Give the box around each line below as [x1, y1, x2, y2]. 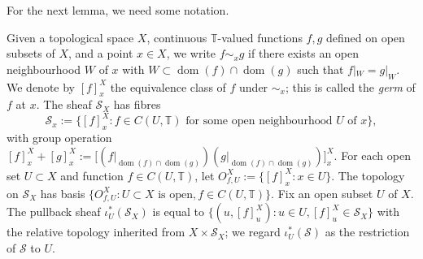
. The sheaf [36, 96, 92, 113]
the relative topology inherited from [7, 223, 185, 240]
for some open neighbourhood [185, 115, 333, 127]
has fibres [113, 96, 161, 113]
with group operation [7, 129, 112, 146]
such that [297, 60, 344, 77]
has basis [40, 184, 85, 201]
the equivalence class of [110, 78, 226, 95]
